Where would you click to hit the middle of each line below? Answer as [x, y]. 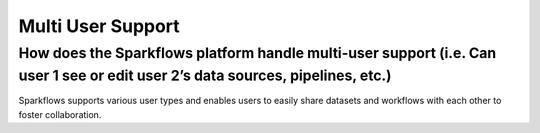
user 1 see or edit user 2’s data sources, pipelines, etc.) [205, 75]
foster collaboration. [60, 114]
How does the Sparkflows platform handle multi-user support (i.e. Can [257, 53]
